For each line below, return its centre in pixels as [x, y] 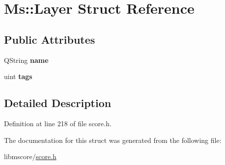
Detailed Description [58, 103]
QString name [26, 60]
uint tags [18, 76]
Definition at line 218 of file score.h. [58, 123]
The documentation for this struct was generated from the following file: [113, 140]
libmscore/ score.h [30, 156]
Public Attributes [50, 39]
